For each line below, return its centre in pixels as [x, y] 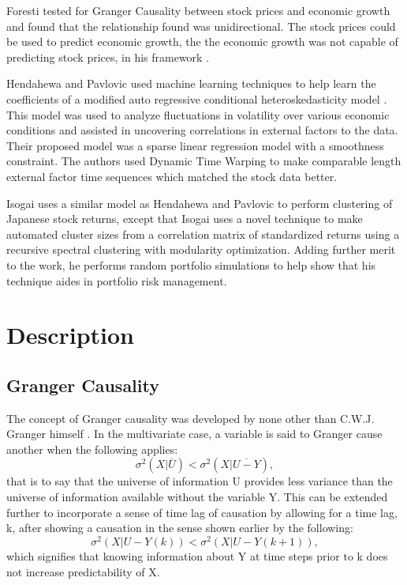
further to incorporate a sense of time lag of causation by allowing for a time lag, [202, 512]
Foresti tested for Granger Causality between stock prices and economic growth [198, 10]
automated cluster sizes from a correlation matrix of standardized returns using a [203, 234]
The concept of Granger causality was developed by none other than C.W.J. [190, 418]
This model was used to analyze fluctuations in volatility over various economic [198, 114]
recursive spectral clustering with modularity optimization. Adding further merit [201, 249]
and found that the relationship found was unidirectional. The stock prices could [201, 26]
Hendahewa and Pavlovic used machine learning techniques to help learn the [191, 83]
